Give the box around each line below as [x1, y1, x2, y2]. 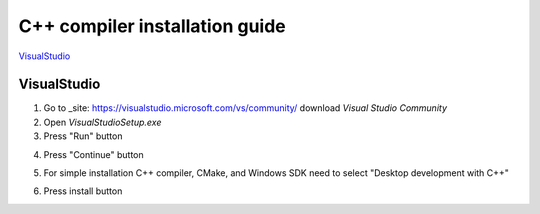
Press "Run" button [43, 130, 123, 142]
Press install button [43, 185, 123, 197]
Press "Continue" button [43, 148, 144, 160]
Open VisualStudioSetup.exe [43, 116, 162, 128]
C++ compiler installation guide [18, 15, 286, 37]
